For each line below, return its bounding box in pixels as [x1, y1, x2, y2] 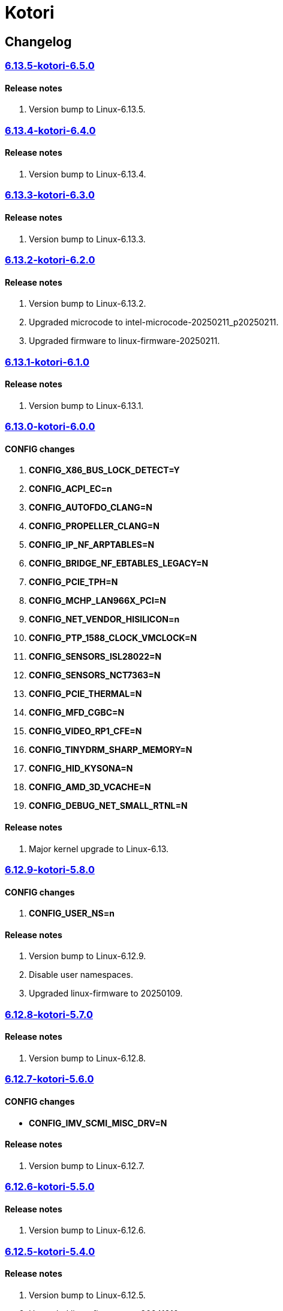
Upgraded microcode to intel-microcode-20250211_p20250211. [29, 317, 279, 328]
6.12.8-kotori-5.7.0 [5, 1008, 93, 1021]
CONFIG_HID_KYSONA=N [29, 763, 133, 774]
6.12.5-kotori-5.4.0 [5, 1245, 95, 1257]
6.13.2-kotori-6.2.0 [5, 253, 95, 266]
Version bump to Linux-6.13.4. [29, 168, 146, 179]
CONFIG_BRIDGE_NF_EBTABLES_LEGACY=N [29, 558, 209, 569]
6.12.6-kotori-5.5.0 [5, 1181, 95, 1193]
